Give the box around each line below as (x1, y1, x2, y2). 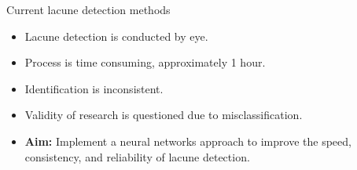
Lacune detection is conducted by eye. (24, 27, 208, 44)
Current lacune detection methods (6, 2, 171, 17)
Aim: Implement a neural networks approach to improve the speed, (24, 132, 351, 149)
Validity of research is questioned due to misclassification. (24, 107, 303, 123)
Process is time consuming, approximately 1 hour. (24, 54, 266, 71)
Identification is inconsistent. (24, 80, 164, 96)
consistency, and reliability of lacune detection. (24, 148, 250, 165)
